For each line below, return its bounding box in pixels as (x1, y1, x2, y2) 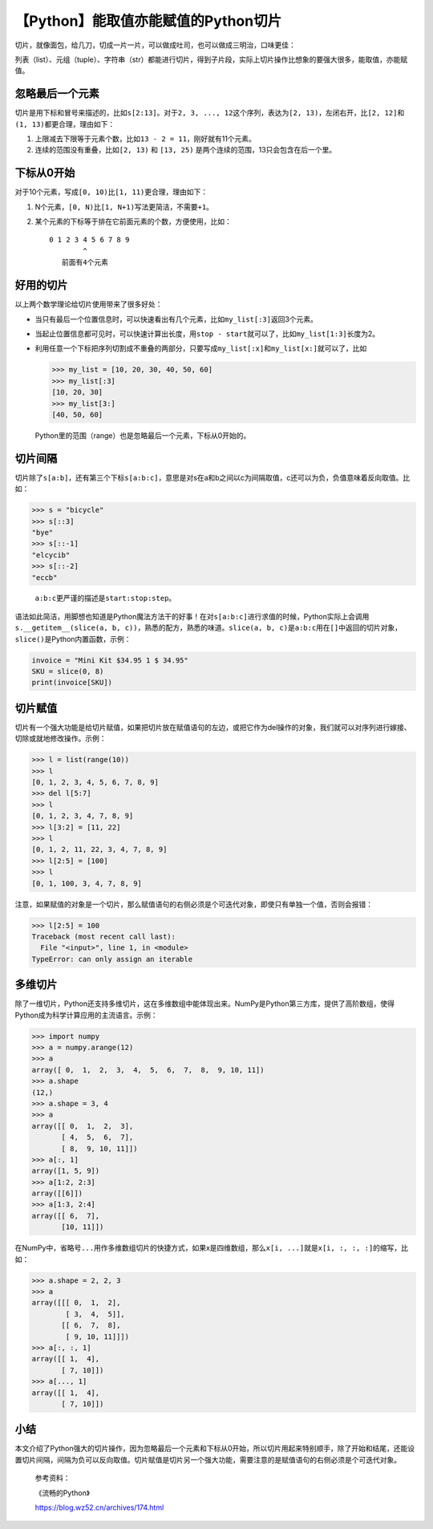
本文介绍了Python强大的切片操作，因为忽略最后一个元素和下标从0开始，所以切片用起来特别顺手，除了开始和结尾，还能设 (14, 1444, 415, 1454)
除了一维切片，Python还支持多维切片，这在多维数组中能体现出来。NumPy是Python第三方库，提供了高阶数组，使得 (14, 999, 395, 1008)
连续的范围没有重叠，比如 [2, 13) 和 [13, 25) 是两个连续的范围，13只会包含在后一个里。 (34, 145, 337, 155)
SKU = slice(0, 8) (31, 667, 104, 676)
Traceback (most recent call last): (31, 931, 176, 941)
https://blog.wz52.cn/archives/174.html (34, 1503, 164, 1512)
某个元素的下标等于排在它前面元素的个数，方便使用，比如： (34, 217, 232, 226)
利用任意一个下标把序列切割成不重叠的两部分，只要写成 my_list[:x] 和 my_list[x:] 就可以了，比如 (34, 343, 367, 353)
